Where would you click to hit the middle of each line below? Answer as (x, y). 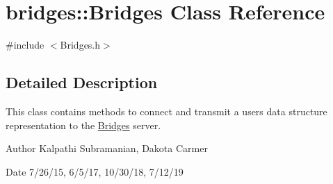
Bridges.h (80, 45)
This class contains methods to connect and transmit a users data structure (166, 111)
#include (25, 45)
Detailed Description (82, 82)
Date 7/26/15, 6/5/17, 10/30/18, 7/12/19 (95, 171)
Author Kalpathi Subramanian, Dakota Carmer (107, 148)
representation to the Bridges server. (83, 125)
